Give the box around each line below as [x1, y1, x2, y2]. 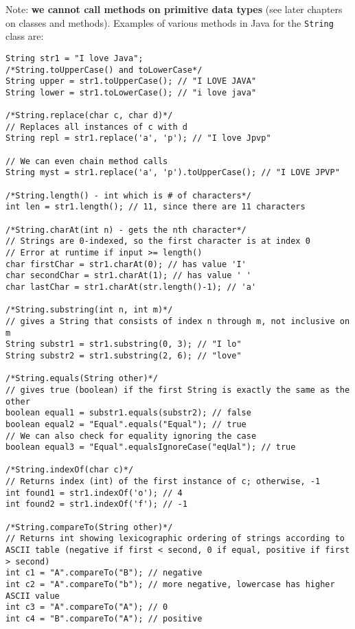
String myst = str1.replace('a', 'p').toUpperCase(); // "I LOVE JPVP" [5, 168, 340, 178]
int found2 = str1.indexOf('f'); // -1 [5, 499, 187, 510]
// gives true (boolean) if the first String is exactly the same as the [5, 385, 350, 395]
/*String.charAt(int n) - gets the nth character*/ [5, 225, 247, 235]
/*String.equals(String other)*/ [5, 374, 158, 384]
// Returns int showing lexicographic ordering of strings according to [5, 534, 345, 544]
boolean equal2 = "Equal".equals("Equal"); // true [5, 419, 247, 429]
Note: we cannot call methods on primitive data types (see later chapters [5, 2, 343, 16]
